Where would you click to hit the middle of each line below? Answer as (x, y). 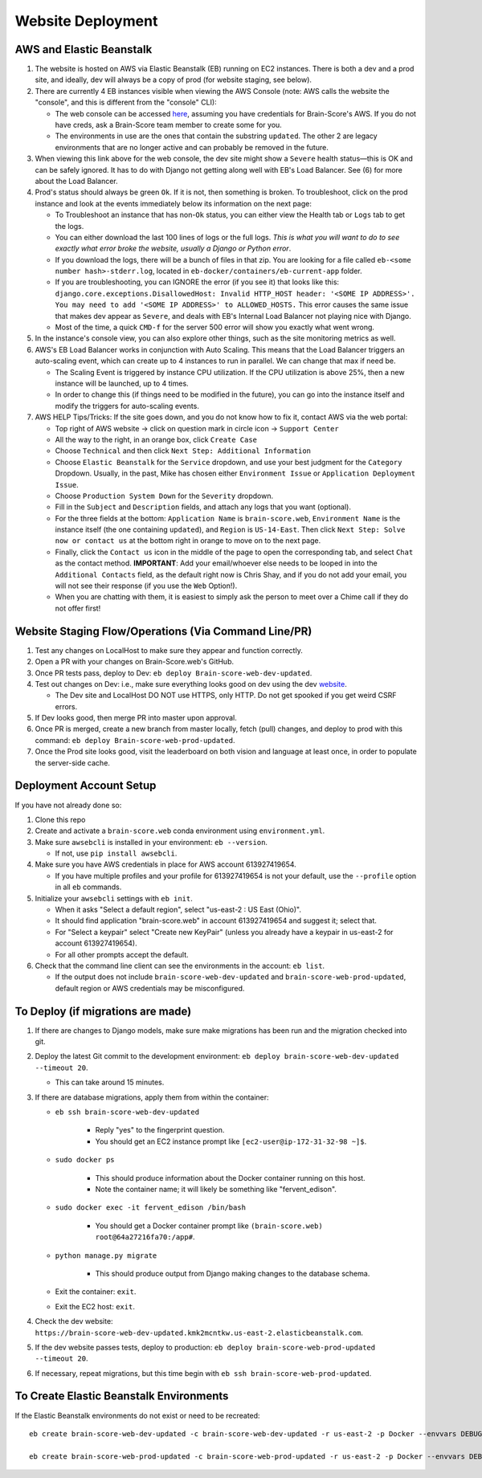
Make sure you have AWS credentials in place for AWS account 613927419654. (165, 864)
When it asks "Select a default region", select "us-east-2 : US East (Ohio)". (178, 910)
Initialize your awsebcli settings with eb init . (114, 898)
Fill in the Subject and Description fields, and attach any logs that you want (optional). (203, 507)
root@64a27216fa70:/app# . (145, 1237)
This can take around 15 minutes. (110, 1082)
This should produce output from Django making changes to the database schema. (233, 1273)
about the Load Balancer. (76, 181)
